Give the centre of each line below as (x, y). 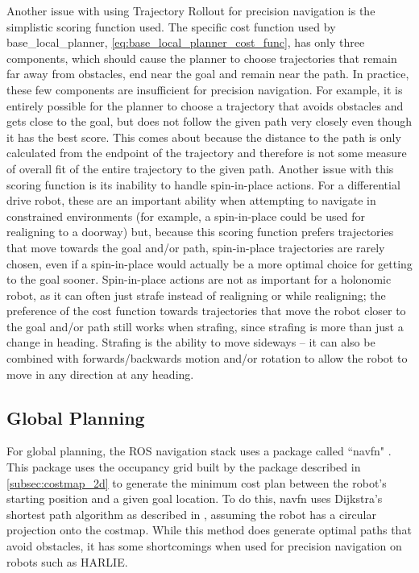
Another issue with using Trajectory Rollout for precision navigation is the (191, 10)
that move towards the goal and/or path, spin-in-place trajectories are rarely (196, 247)
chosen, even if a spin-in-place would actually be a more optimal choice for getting (209, 263)
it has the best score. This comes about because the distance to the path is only (204, 137)
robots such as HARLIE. (67, 561)
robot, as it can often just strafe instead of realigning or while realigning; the (196, 295)
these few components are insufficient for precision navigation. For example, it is (205, 89)
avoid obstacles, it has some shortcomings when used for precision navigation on (204, 546)
